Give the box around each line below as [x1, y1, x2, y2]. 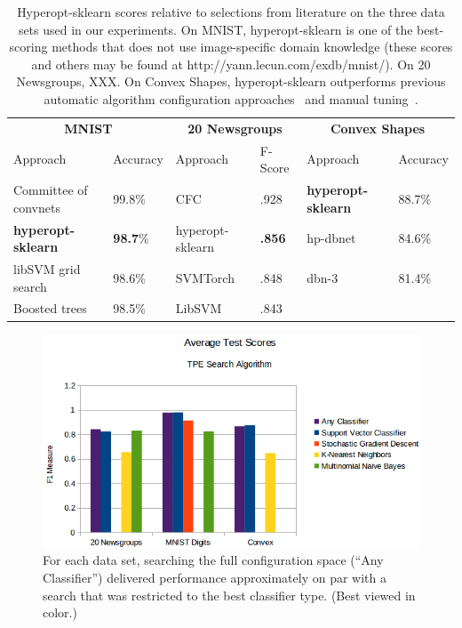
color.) [43, 603, 77, 622]
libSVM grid [13, 259, 81, 278]
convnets [13, 197, 60, 216]
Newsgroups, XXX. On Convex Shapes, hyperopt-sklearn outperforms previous [16, 72, 446, 91]
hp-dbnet [307, 229, 356, 247]
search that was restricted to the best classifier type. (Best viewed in [43, 585, 416, 604]
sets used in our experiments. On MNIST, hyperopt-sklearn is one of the [18, 20, 413, 38]
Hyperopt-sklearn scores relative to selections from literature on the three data [17, 3, 445, 20]
